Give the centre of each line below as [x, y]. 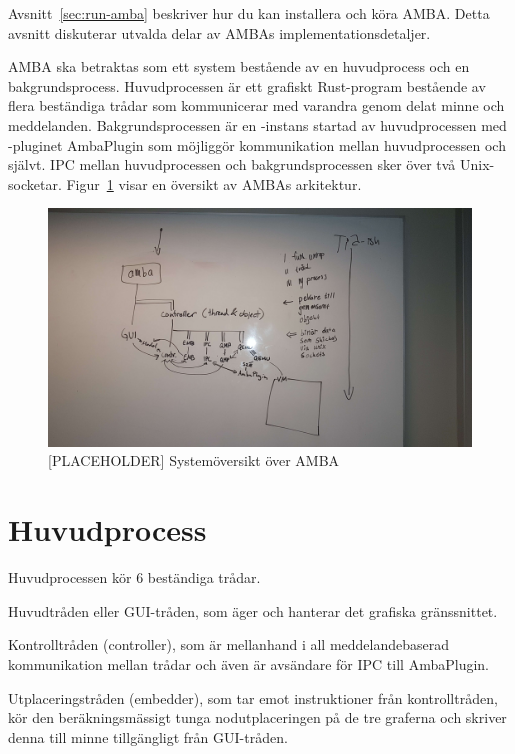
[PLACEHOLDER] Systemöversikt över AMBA [194, 460]
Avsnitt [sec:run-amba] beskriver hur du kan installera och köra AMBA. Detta [249, 13]
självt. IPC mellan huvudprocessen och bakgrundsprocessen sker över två [232, 164]
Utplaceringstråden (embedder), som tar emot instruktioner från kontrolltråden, [253, 697]
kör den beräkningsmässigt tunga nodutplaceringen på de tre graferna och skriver [257, 717]
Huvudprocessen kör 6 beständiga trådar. [134, 577]
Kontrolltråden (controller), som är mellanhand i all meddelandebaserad [229, 644]
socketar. [35, 183]
